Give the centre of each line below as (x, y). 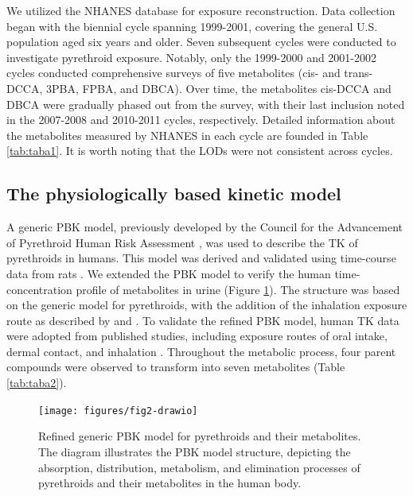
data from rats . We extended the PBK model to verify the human (169, 273)
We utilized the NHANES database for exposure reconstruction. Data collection (201, 10)
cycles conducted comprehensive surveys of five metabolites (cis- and (173, 73)
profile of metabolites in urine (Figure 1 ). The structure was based (238, 289)
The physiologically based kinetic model (174, 194)
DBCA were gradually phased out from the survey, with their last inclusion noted (206, 104)
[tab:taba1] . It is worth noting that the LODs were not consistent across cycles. (200, 151)
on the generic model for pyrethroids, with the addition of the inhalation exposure (207, 305)
